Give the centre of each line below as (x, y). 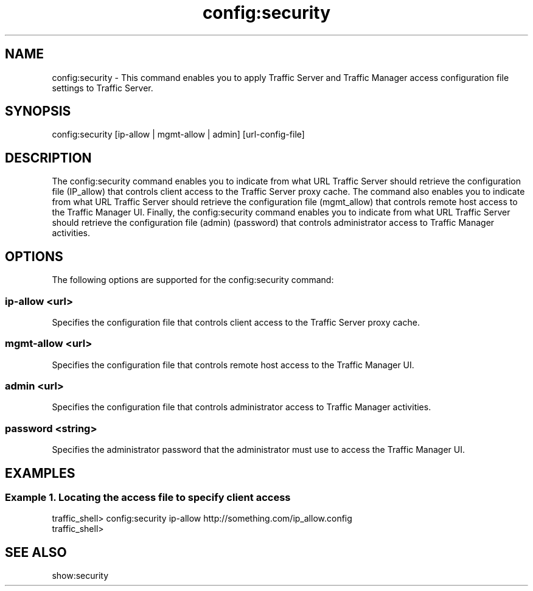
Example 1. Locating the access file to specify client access (148, 497)
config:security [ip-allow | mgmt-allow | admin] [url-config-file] (178, 135)
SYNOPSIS (38, 111)
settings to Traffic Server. (103, 88)
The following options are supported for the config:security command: (193, 280)
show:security (80, 576)
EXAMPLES (40, 473)
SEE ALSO (36, 552)
